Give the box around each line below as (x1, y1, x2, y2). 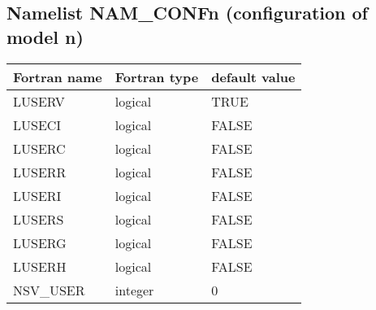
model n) (6, 24, 84, 49)
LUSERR (13, 162, 67, 181)
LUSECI (13, 115, 62, 134)
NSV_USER (13, 280, 85, 299)
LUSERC (13, 138, 66, 158)
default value (211, 67, 296, 86)
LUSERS (13, 209, 64, 229)
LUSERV (13, 91, 65, 111)
